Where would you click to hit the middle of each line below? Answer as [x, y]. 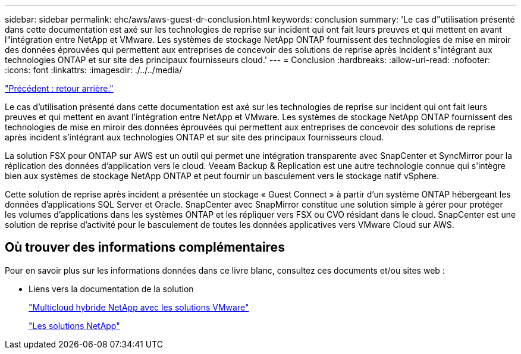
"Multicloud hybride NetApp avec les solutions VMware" [139, 307]
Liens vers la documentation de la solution [111, 289]
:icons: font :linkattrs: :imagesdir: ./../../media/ [94, 70]
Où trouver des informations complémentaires [145, 248]
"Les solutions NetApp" [74, 325]
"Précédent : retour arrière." [59, 88]
